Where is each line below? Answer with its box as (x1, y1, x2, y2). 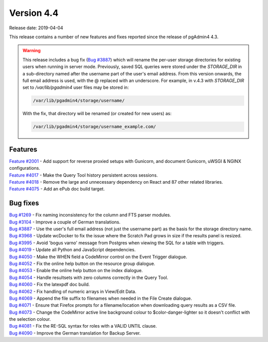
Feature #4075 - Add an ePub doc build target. (9, 186, 105, 192)
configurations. (9, 165, 41, 171)
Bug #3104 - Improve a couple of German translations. (9, 219, 121, 225)
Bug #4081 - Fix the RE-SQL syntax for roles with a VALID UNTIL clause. (9, 323, 157, 329)
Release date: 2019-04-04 (9, 25, 64, 31)
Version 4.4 (9, 7, 59, 18)
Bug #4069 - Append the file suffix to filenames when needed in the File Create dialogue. (9, 295, 192, 301)
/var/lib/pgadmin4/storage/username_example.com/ (33, 124, 156, 130)
